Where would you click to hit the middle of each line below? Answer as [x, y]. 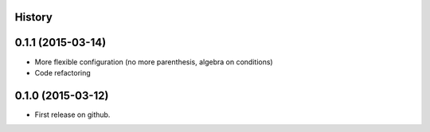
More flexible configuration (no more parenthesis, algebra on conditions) [154, 62]
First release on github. [72, 115]
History [34, 17]
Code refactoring [63, 72]
